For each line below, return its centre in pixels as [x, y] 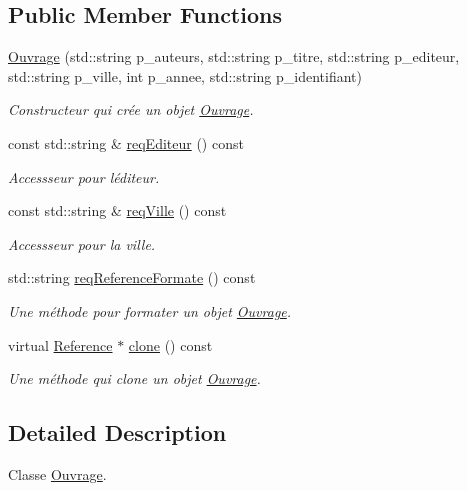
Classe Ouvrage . [57, 473]
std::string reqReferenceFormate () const [132, 277]
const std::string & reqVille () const [117, 210]
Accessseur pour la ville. [82, 243]
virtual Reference [60, 344]
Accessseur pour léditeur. [84, 176]
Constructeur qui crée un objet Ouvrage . [131, 109]
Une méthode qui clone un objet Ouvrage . [134, 378]
